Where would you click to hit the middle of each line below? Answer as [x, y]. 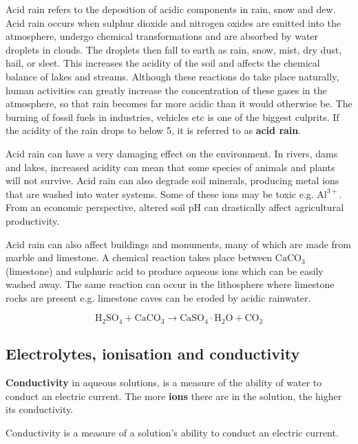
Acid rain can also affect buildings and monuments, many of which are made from [178, 244]
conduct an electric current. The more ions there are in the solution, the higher [174, 396]
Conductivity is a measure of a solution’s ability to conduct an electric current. [172, 432]
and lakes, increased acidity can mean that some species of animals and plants [170, 167]
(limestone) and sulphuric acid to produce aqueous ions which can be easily [165, 270]
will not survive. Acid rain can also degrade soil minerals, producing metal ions [172, 180]
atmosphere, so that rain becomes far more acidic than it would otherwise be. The [179, 103]
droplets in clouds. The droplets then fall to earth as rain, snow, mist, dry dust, [174, 49]
